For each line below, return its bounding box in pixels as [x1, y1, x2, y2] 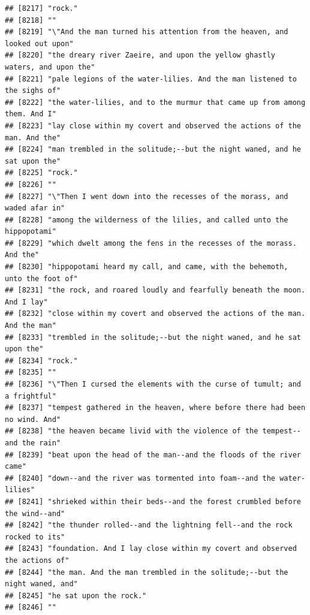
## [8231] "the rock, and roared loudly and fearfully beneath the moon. [5, 286, 306, 295]
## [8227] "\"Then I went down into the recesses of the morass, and [5, 192, 288, 201]
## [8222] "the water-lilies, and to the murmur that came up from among [5, 98, 306, 107]
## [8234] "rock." [5, 356, 78, 365]
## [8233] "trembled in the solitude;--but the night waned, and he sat [5, 333, 301, 342]
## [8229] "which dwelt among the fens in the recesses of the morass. [5, 239, 297, 248]
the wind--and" [5, 509, 65, 518]
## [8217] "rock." [5, 4, 78, 13]
